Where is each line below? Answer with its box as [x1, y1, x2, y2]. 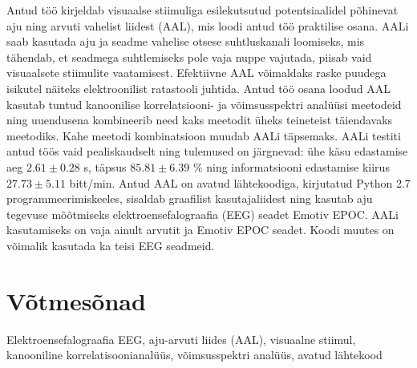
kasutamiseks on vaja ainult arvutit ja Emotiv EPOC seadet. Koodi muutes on [6, 221, 395, 238]
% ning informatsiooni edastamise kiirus [192, 158, 390, 175]
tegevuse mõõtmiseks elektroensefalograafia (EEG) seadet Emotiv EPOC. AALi [6, 205, 399, 222]
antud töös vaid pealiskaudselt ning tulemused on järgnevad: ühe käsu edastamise [6, 143, 408, 160]
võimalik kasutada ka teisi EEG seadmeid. [6, 237, 215, 253]
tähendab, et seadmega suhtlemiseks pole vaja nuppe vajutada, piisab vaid [6, 48, 372, 65]
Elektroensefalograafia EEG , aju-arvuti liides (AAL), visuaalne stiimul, [6, 330, 356, 347]
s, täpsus [83, 158, 127, 175]
